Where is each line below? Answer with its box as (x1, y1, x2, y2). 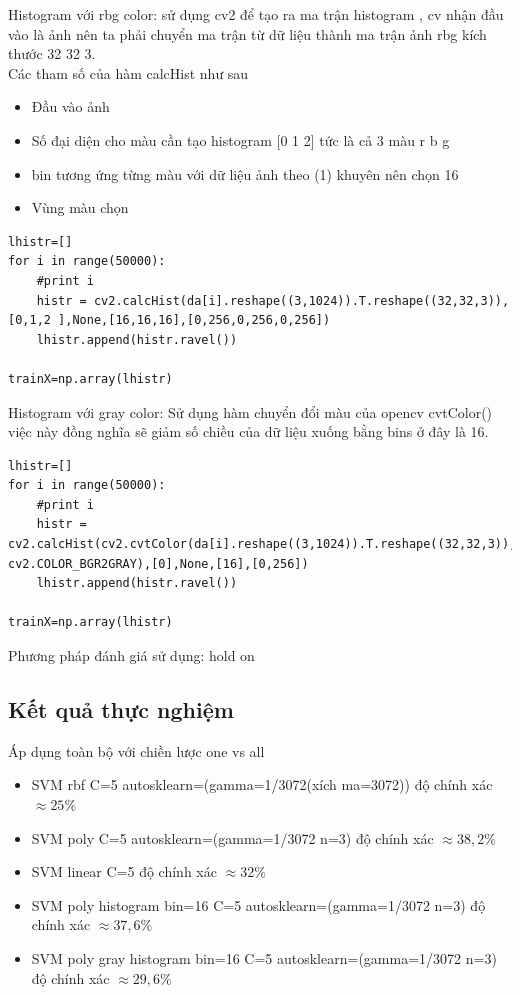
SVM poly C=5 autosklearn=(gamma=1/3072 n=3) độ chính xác (31, 827, 434, 848)
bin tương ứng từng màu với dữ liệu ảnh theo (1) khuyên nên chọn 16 (31, 163, 459, 184)
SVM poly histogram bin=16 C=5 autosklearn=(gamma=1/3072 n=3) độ (31, 894, 486, 915)
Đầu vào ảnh (31, 96, 110, 117)
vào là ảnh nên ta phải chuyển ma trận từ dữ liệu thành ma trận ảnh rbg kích (8, 23, 487, 44)
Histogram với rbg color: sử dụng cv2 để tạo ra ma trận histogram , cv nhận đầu (8, 4, 504, 24)
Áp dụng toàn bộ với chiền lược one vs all (8, 740, 265, 761)
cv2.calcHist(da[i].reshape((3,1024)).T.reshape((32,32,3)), (93, 293, 510, 308)
